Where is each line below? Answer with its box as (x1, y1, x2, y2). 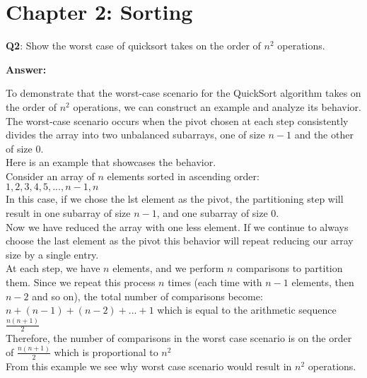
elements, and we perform (112, 261, 224, 276)
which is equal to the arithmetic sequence (157, 302, 337, 317)
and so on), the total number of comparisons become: (32, 288, 263, 303)
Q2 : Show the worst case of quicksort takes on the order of (6, 38, 261, 53)
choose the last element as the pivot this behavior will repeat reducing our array (6, 233, 354, 248)
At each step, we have (6, 261, 100, 276)
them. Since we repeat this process (6, 275, 156, 290)
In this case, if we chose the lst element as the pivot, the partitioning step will (6, 191, 344, 206)
